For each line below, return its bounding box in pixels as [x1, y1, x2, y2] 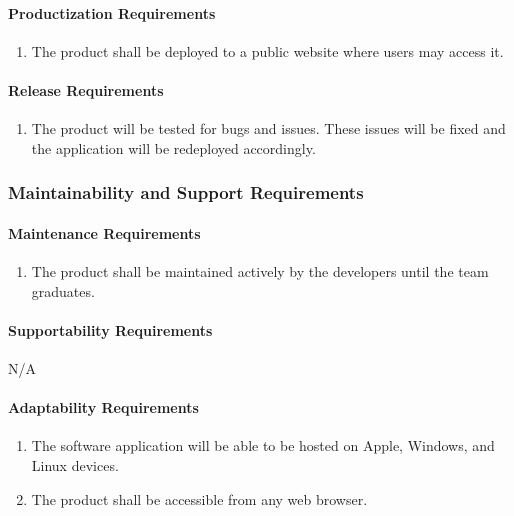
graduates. [31, 280, 95, 301]
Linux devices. [31, 454, 119, 475]
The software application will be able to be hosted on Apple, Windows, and [31, 435, 495, 456]
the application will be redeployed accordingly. [31, 137, 316, 158]
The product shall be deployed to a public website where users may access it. [31, 40, 504, 61]
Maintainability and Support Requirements [8, 180, 364, 205]
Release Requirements [8, 79, 164, 100]
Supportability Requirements [8, 319, 213, 340]
